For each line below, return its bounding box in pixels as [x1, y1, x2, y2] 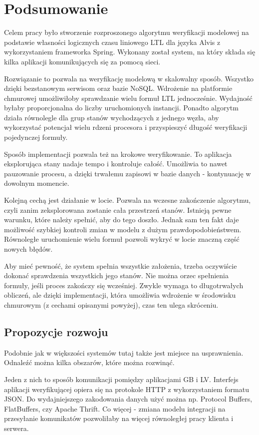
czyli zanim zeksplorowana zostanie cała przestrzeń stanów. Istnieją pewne [4, 204, 232, 215]
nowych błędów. [4, 244, 53, 254]
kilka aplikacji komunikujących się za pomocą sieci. [4, 56, 161, 66]
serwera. [4, 423, 29, 433]
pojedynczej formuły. [4, 132, 68, 142]
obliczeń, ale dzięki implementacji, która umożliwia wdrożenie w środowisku [4, 290, 236, 300]
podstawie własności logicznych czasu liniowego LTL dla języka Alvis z [4, 36, 221, 47]
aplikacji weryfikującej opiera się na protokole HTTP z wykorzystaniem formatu [4, 384, 249, 394]
